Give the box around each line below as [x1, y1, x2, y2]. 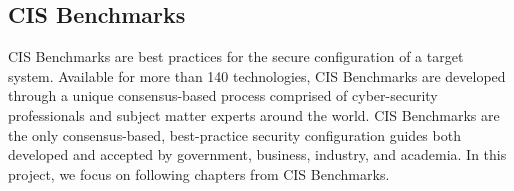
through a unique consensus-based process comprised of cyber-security [8, 85, 438, 106]
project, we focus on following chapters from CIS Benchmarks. [8, 163, 390, 184]
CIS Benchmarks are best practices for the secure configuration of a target [8, 46, 464, 67]
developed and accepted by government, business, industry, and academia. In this [8, 144, 507, 165]
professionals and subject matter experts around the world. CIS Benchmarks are [8, 104, 500, 125]
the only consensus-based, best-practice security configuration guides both [8, 124, 461, 145]
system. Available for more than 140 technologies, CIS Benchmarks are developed [8, 65, 506, 86]
